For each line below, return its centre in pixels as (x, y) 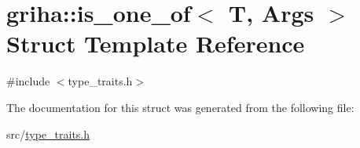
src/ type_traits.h (48, 134)
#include (28, 81)
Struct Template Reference (156, 43)
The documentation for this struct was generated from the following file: (180, 107)
